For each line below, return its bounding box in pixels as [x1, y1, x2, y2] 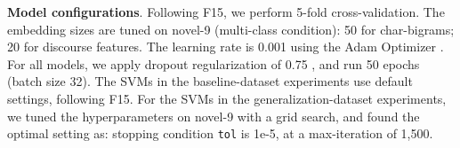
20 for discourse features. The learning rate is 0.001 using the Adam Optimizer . [7, 37, 444, 56]
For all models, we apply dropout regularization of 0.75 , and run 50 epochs [7, 54, 420, 73]
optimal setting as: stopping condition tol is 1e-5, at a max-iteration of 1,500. [7, 124, 433, 143]
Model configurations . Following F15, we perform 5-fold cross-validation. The [7, 3, 445, 20]
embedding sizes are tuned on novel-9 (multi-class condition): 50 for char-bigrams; [7, 19, 455, 38]
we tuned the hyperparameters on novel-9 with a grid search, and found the [7, 106, 420, 125]
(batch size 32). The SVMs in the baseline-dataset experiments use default [7, 72, 413, 90]
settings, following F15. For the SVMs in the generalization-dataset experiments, [7, 89, 447, 107]
